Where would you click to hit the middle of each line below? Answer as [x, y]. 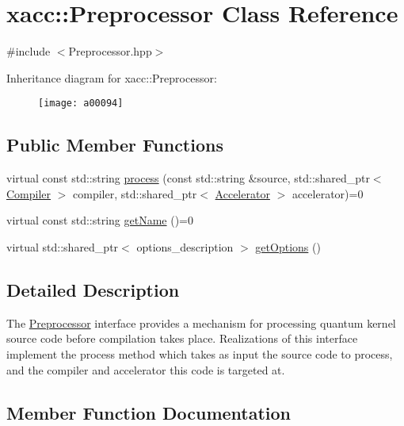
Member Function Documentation [149, 412]
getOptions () [288, 246]
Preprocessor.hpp [110, 51]
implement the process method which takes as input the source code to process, [200, 353]
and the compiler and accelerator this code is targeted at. [146, 369]
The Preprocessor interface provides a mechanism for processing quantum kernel [201, 322]
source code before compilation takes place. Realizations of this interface [182, 338]
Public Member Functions [115, 145]
